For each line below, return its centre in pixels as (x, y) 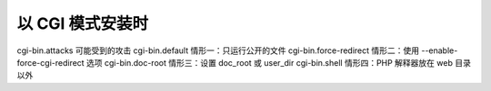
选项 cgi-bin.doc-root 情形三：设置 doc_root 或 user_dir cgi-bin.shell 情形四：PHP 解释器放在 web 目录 (279, 62)
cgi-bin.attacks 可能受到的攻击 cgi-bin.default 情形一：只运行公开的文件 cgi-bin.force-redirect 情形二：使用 (218, 50)
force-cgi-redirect (51, 62)
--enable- (440, 50)
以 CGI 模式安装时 (83, 23)
